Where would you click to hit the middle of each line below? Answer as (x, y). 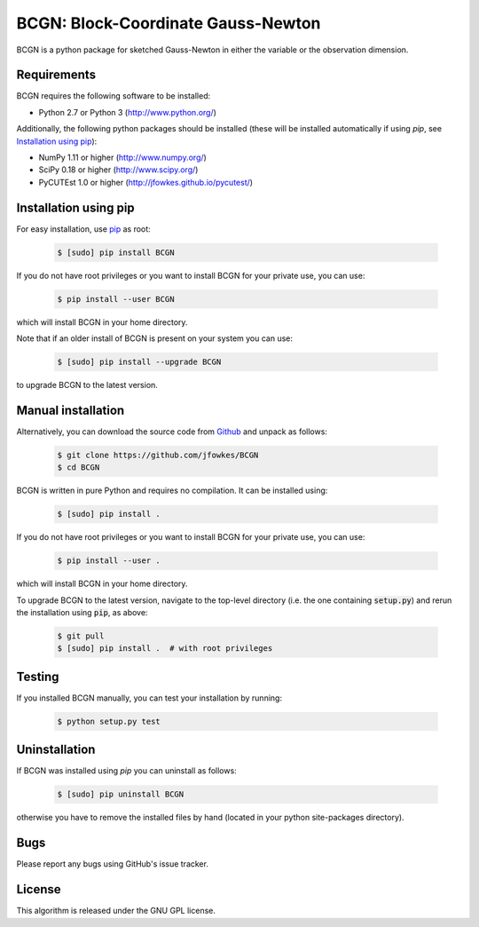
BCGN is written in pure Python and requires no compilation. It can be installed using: (172, 491)
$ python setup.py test (109, 721)
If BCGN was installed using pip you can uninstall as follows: (126, 771)
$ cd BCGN (79, 467)
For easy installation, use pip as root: (83, 229)
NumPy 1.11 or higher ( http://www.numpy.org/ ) (123, 158)
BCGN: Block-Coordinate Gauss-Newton (169, 23)
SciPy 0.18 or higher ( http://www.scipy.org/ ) (118, 170)
